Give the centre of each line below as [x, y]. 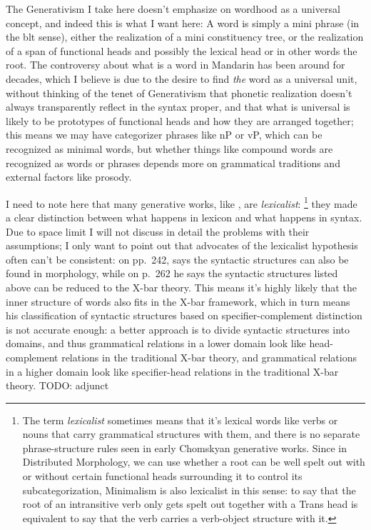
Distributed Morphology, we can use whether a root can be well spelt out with [194, 462]
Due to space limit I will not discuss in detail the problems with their [158, 231]
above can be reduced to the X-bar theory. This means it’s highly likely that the [181, 287]
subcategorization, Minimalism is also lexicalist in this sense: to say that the [189, 490]
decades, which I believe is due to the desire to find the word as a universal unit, [182, 78]
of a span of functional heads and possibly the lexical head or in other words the [182, 50]
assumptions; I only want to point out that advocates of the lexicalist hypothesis [182, 245]
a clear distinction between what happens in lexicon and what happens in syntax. [184, 217]
